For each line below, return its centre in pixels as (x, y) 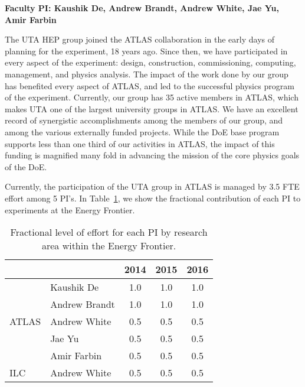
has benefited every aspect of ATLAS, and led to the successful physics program (150, 85)
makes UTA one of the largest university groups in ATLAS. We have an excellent (152, 108)
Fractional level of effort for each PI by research (109, 232)
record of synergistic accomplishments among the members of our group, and (144, 120)
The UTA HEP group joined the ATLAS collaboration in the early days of (140, 39)
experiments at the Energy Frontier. (70, 209)
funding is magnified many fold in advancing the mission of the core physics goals (152, 155)
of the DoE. (26, 166)
